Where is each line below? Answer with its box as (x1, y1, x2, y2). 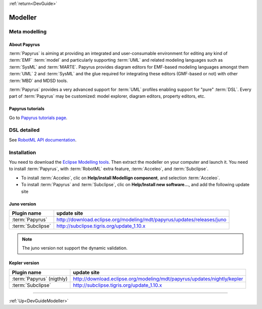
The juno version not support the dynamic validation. (22, 245, 128, 251)
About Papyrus (9, 41, 40, 47)
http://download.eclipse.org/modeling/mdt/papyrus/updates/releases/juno (56, 216, 227, 223)
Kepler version (9, 260, 39, 266)
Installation (9, 149, 36, 155)
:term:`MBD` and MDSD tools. (9, 78, 68, 84)
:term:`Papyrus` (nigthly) (12, 275, 68, 282)
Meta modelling (9, 28, 47, 35)
